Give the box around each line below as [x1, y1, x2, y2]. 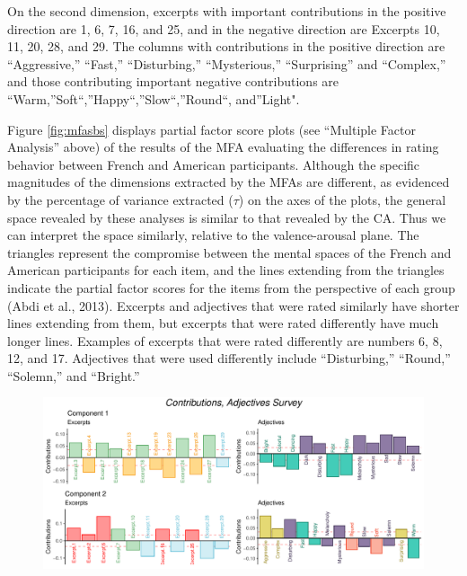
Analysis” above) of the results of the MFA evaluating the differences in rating [7, 137, 439, 156]
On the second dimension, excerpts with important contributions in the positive [7, 2, 446, 20]
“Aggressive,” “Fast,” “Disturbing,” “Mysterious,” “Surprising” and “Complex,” [7, 54, 446, 73]
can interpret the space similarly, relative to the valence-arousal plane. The [7, 226, 419, 244]
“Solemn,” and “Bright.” [7, 366, 140, 385]
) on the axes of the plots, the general [238, 190, 446, 208]
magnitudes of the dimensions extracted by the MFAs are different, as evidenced [7, 173, 450, 191]
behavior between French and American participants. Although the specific [7, 155, 420, 173]
